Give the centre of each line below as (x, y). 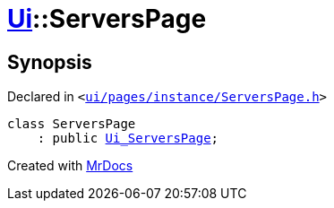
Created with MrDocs (70, 166)
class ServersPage (72, 124)
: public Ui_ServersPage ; (128, 139)
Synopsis (50, 62)
